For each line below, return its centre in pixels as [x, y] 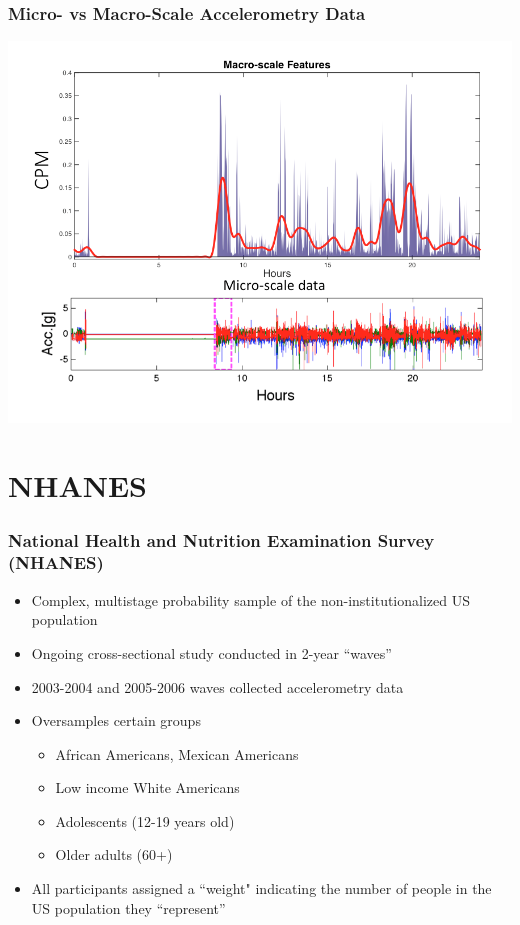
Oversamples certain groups [116, 720]
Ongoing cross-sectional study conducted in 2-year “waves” [211, 652]
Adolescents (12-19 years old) [145, 820]
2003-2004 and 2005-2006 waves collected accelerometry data [217, 686]
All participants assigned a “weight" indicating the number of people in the [261, 888]
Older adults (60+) [114, 854]
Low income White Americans [147, 787]
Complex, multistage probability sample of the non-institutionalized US [250, 599]
